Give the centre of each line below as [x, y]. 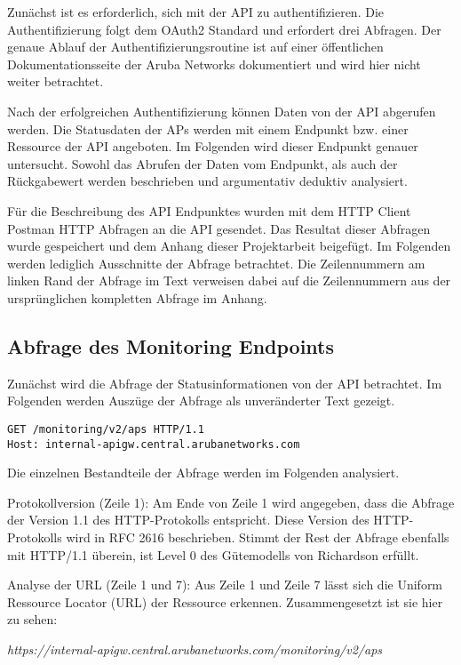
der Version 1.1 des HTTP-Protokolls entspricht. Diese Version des [188, 520]
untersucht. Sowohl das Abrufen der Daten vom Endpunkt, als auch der [203, 163]
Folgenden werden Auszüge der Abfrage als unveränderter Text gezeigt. [201, 401]
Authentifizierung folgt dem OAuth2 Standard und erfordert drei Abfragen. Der [224, 29]
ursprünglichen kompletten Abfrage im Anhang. [137, 297]
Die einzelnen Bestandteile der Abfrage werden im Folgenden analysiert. [203, 473]
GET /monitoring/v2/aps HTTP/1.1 [106, 429]
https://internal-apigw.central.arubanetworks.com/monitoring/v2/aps [195, 649]
